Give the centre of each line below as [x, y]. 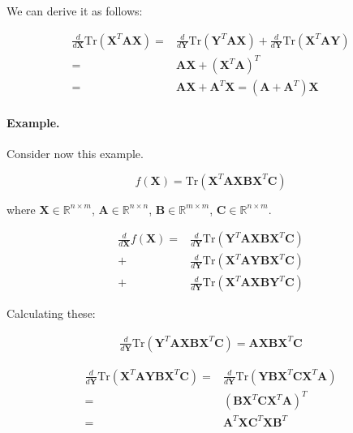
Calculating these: [51, 313]
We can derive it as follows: [75, 11]
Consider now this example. [75, 153]
